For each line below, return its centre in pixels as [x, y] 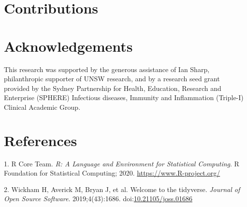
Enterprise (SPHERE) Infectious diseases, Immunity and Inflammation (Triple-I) [124, 97]
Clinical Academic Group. [42, 107]
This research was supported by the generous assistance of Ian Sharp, [107, 69]
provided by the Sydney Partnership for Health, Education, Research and [113, 88]
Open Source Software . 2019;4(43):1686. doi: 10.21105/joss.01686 [98, 199]
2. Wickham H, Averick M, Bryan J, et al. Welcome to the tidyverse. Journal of [122, 189]
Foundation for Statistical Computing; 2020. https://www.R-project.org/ [112, 173]
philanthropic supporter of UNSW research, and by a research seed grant [112, 79]
